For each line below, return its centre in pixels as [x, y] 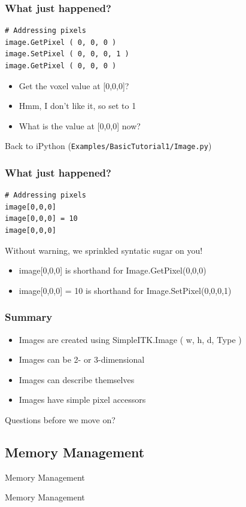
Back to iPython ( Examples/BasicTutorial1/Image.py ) [108, 146]
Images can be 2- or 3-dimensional [82, 359]
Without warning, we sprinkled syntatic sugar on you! [104, 250]
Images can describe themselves [77, 379]
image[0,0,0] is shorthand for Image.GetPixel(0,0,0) [113, 270]
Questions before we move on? [60, 420]
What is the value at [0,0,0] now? [80, 125]
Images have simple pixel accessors [82, 400]
